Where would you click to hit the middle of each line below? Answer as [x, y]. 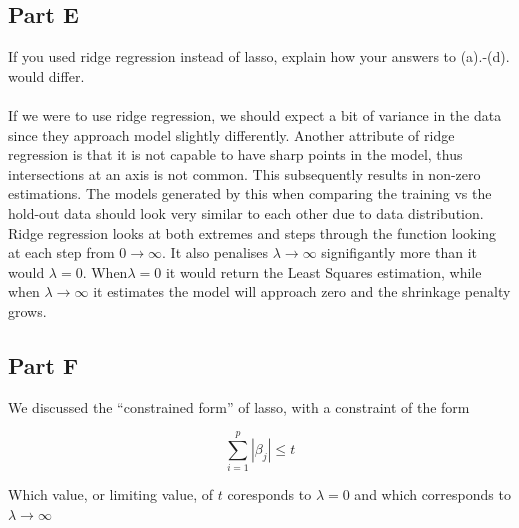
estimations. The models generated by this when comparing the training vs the [250, 193]
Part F [43, 364]
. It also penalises [215, 252]
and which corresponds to [432, 494]
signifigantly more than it [399, 252]
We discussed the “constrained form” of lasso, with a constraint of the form [239, 406]
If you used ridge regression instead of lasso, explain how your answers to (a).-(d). [259, 56]
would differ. [46, 75]
